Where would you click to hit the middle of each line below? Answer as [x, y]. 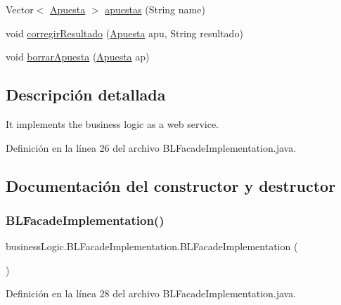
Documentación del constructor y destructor [171, 185]
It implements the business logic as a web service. [112, 123]
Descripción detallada [86, 95]
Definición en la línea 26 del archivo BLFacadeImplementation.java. [151, 147]
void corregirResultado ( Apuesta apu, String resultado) [124, 33]
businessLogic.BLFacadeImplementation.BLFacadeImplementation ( [152, 246]
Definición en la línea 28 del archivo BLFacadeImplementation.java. [151, 293]
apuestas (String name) [155, 9]
